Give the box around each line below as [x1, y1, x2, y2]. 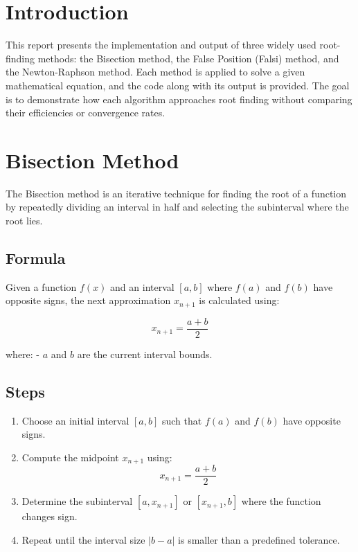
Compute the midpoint [21, 449, 119, 464]
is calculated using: [199, 293, 280, 308]
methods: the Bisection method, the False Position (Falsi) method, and [37, 51, 339, 65]
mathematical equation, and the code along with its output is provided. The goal [6, 78, 350, 92]
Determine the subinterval [21, 494, 133, 508]
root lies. [6, 213, 43, 227]
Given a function [6, 279, 77, 294]
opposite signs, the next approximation [6, 293, 171, 308]
